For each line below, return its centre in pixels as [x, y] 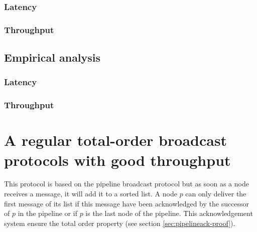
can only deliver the [216, 194]
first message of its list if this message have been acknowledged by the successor [127, 203]
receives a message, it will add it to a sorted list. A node [91, 194]
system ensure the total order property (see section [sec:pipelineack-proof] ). [120, 223]
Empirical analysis [52, 57]
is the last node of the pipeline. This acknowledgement [169, 213]
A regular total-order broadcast [116, 140]
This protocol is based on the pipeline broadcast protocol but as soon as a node [126, 184]
